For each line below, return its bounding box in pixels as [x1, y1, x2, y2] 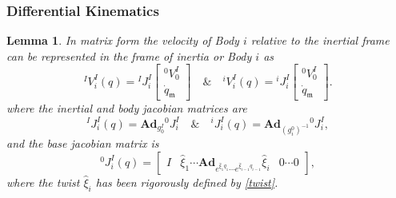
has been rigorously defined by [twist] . [95, 173, 278, 190]
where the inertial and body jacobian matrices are [6, 100, 247, 117]
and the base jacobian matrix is [6, 135, 159, 152]
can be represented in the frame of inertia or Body [6, 47, 252, 64]
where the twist [6, 173, 80, 190]
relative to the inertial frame [250, 32, 390, 49]
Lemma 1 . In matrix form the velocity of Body [6, 32, 239, 49]
